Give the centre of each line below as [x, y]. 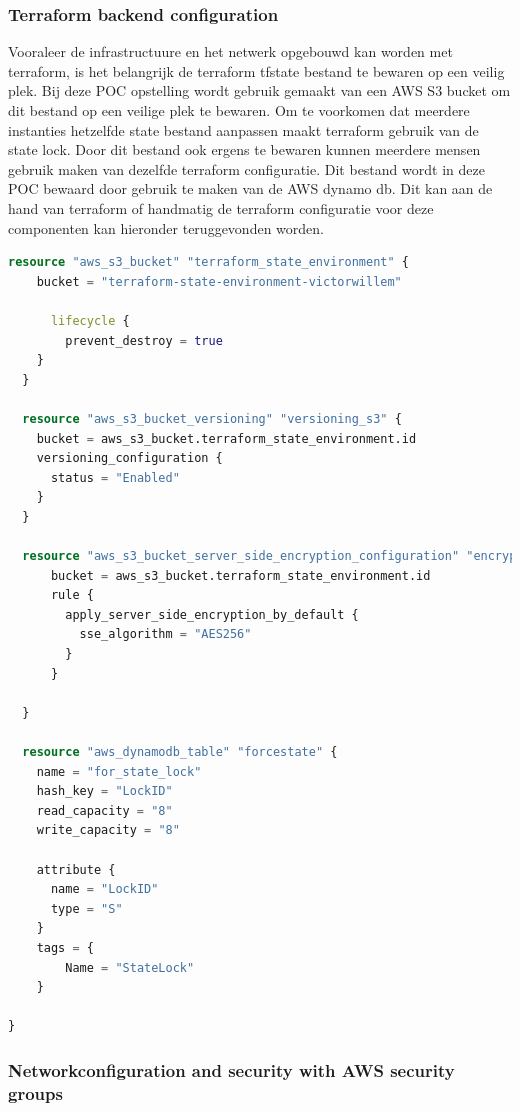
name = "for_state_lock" [119, 771]
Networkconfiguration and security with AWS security [231, 1069]
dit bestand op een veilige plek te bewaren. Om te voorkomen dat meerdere [239, 110]
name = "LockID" [104, 889]
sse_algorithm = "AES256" [165, 634]
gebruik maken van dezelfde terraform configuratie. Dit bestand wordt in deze [246, 168]
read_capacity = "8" [104, 810]
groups [35, 1092]
